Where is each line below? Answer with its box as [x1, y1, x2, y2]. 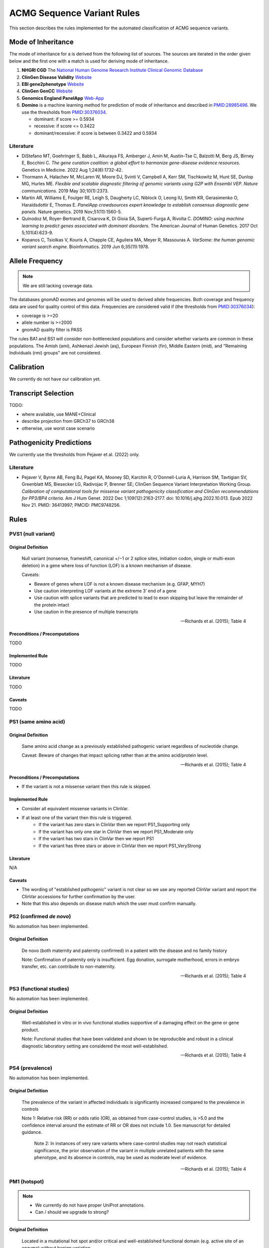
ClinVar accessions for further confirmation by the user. [21, 894, 136, 900]
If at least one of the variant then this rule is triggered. [21, 815, 133, 821]
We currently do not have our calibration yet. [9, 376, 101, 382]
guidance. [21, 1129, 42, 1135]
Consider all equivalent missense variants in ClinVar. [21, 805, 129, 811]
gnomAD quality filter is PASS [21, 326, 82, 332]
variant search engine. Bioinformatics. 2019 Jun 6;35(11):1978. [21, 244, 149, 250]
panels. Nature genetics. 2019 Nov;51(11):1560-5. [21, 209, 122, 215]
